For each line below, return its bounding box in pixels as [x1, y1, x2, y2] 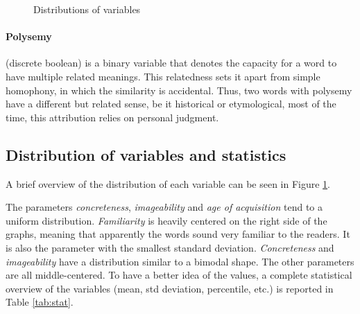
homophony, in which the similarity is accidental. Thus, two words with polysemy [6, 82, 352, 97]
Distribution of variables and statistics [6, 143, 286, 165]
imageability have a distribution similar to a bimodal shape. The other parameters [6, 254, 354, 268]
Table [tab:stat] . [6, 295, 74, 309]
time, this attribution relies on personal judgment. [6, 110, 219, 124]
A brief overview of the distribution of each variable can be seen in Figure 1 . [6, 176, 331, 191]
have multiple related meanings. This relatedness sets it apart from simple [6, 69, 320, 83]
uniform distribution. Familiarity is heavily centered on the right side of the [6, 213, 327, 227]
